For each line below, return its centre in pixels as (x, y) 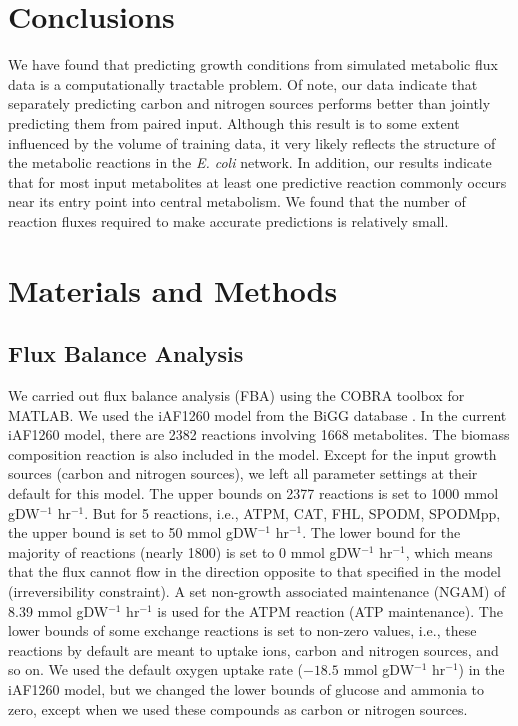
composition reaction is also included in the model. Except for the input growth (252, 453)
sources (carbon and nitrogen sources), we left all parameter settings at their (243, 473)
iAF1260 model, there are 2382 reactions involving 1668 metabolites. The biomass (259, 434)
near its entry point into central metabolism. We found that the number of (237, 201)
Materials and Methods (173, 289)
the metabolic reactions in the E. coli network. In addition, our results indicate (250, 162)
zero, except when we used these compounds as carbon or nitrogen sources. (238, 708)
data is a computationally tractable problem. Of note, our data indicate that (243, 83)
